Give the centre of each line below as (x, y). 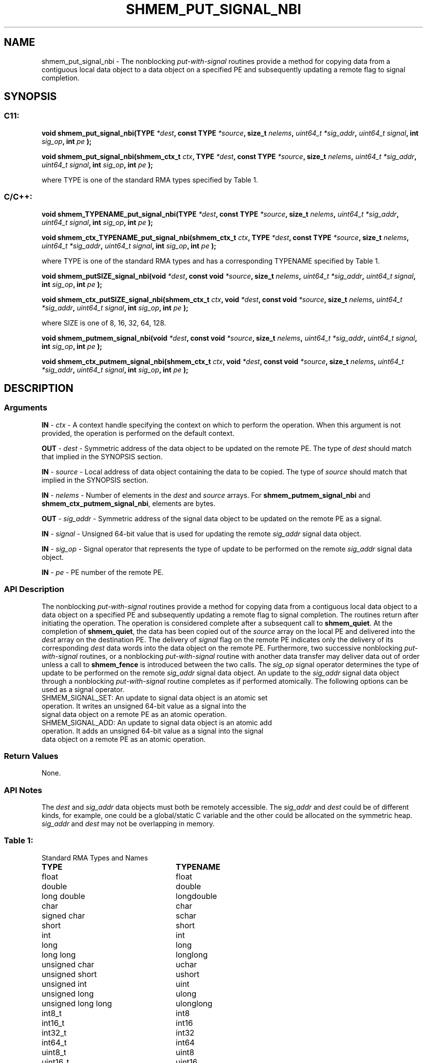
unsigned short (69, 974)
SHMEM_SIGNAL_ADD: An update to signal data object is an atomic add (157, 722)
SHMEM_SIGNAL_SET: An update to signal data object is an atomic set (155, 697)
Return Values (31, 756)
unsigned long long (77, 1003)
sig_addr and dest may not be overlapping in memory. (128, 824)
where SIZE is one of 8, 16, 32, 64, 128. (104, 323)
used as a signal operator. (83, 689)
